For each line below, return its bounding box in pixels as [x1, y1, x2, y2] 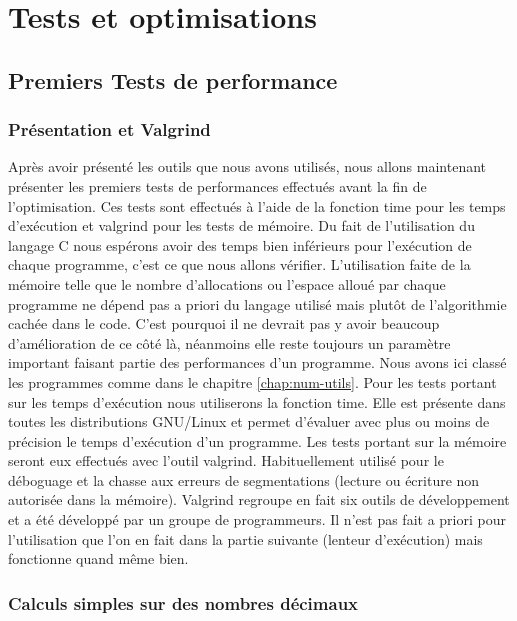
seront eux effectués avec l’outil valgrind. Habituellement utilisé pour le [8, 450, 444, 471]
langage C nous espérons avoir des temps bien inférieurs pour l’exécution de [8, 234, 472, 255]
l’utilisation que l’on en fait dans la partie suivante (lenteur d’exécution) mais [8, 528, 483, 549]
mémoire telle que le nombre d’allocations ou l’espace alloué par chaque [8, 273, 446, 294]
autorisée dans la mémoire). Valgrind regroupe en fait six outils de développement [8, 489, 510, 510]
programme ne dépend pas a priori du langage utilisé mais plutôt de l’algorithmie [8, 293, 507, 314]
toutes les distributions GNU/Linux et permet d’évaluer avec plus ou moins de [8, 411, 490, 432]
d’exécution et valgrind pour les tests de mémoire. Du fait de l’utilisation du [8, 215, 475, 236]
